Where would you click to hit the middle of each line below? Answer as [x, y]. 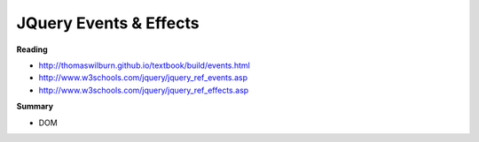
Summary [35, 107]
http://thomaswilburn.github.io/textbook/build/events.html [144, 65]
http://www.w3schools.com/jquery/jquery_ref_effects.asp [144, 90]
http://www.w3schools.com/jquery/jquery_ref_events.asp [143, 78]
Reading [32, 49]
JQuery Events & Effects [108, 23]
